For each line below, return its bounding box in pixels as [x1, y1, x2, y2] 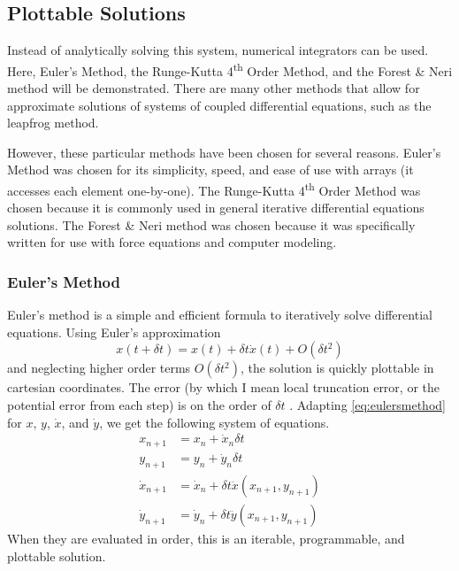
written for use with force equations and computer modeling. [7, 233, 337, 251]
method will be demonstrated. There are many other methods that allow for [7, 79, 420, 97]
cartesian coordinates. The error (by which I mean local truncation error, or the [7, 378, 440, 397]
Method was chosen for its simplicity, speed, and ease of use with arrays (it [7, 160, 414, 179]
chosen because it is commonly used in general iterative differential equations [7, 198, 425, 217]
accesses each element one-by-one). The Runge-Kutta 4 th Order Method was [7, 179, 421, 199]
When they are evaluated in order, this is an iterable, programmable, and [7, 529, 405, 548]
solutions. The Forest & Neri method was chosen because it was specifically [7, 215, 416, 234]
